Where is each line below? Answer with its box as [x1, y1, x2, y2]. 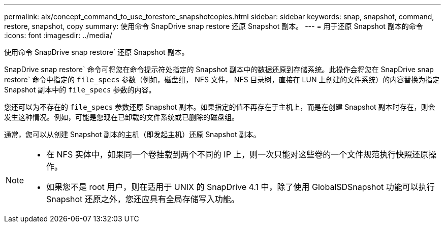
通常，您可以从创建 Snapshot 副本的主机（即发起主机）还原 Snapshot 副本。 [4, 130, 261, 139]
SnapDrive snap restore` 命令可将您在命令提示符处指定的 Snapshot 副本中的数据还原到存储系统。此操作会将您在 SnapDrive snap [4, 65, 434, 74]
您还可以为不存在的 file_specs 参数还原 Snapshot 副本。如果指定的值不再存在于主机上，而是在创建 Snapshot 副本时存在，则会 [4, 103, 435, 111]
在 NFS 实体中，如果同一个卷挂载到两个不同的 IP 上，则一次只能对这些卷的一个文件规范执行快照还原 [46, 149, 429, 159]
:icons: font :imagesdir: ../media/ [4, 31, 112, 40]
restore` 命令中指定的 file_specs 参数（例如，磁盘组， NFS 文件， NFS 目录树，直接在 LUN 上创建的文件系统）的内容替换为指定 [4, 75, 440, 84]
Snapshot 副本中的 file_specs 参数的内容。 [4, 85, 156, 94]
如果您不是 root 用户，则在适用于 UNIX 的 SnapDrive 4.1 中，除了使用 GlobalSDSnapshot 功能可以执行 [46, 182, 435, 192]
